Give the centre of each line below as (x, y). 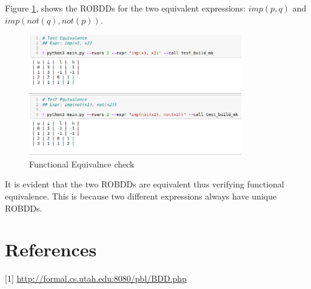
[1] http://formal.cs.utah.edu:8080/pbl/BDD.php (96, 278)
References (51, 249)
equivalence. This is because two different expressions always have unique (141, 196)
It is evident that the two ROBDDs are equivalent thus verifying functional (145, 184)
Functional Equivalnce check (82, 164)
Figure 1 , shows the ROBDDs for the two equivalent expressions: (125, 8)
